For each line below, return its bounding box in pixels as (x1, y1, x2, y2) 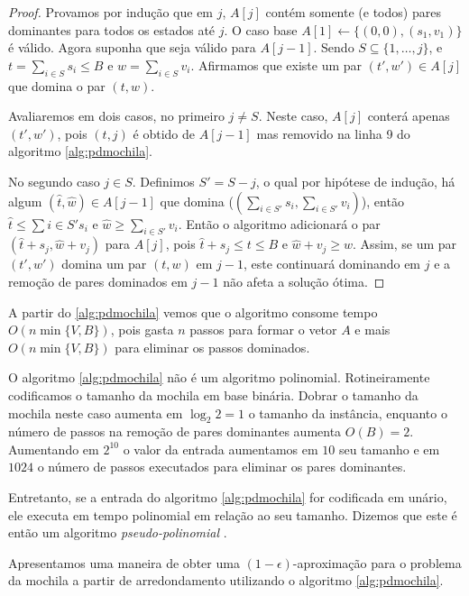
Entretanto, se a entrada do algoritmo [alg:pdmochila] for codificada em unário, (8, 488, 447, 507)
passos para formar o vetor (189, 320, 337, 339)
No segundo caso (8, 171, 100, 190)
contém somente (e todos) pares (265, 3, 441, 21)
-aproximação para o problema (292, 553, 462, 572)
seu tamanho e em (338, 439, 440, 458)
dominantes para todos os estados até (8, 20, 216, 39)
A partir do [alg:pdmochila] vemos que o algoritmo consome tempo (8, 302, 378, 321)
